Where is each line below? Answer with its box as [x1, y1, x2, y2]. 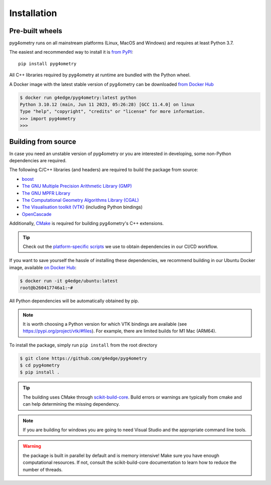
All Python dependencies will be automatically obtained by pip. [9, 298, 139, 304]
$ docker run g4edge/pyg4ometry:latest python [20, 94, 137, 100]
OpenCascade [22, 211, 52, 217]
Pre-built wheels [9, 27, 63, 35]
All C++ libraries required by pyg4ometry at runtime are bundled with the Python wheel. [9, 72, 191, 78]
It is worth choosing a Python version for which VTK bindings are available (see [23, 321, 187, 327]
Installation [9, 8, 57, 19]
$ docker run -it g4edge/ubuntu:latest [20, 278, 118, 284]
